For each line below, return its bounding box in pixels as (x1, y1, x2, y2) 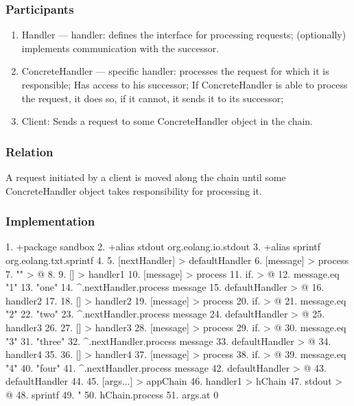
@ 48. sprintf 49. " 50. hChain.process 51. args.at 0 (5, 387, 219, 401)
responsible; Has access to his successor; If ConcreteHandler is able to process (21, 77, 348, 91)
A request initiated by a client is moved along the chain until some (5, 170, 286, 184)
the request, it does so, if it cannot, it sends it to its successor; (21, 91, 284, 105)
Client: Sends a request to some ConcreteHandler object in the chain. (21, 114, 314, 128)
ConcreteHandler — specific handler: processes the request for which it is (21, 64, 329, 78)
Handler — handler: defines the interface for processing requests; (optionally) (21, 27, 346, 42)
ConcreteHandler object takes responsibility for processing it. (5, 183, 262, 198)
